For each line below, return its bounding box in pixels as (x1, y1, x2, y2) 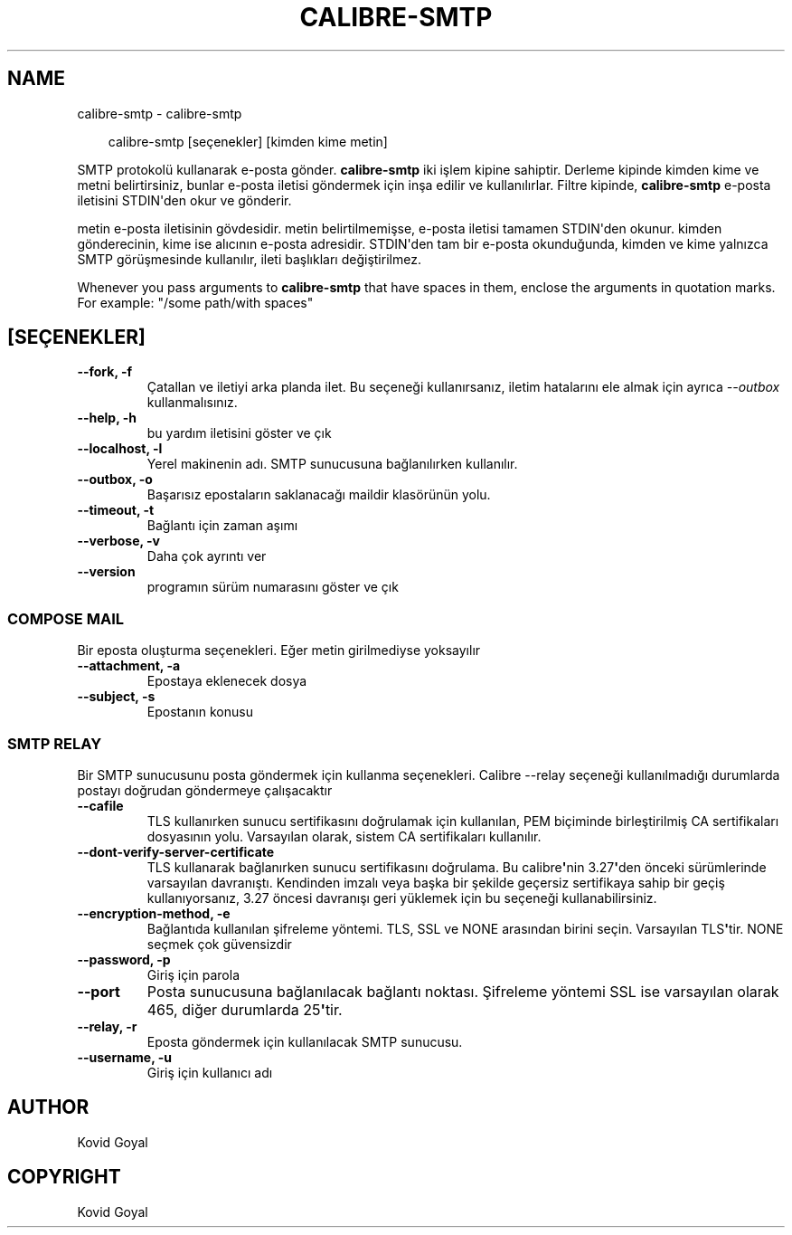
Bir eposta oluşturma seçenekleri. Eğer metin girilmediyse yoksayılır (77, 642, 481, 659)
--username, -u (77, 1049, 172, 1065)
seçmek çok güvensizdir (146, 936, 292, 952)
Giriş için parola (146, 966, 240, 983)
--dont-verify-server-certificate (77, 843, 275, 860)
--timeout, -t (77, 502, 155, 518)
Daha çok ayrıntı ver (146, 548, 267, 565)
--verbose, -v (77, 533, 160, 549)
